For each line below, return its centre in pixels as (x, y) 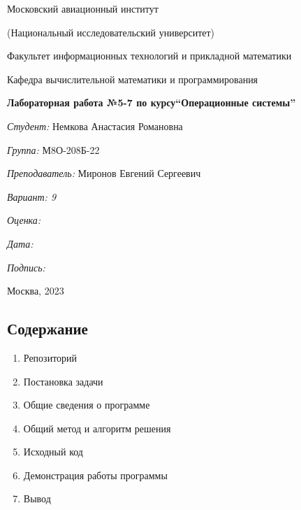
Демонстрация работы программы (95, 475)
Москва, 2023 (36, 291)
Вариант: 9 (32, 196)
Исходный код (53, 452)
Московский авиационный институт (83, 8)
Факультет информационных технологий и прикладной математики (149, 56)
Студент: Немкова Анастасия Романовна (95, 126)
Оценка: (24, 220)
